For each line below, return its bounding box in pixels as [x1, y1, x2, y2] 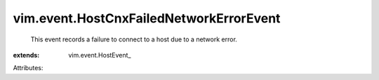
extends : [13, 51, 40, 59]
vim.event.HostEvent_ [68, 51, 131, 59]
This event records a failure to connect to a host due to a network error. [30, 35, 238, 44]
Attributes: [13, 64, 44, 72]
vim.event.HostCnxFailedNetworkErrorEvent [13, 11, 281, 26]
